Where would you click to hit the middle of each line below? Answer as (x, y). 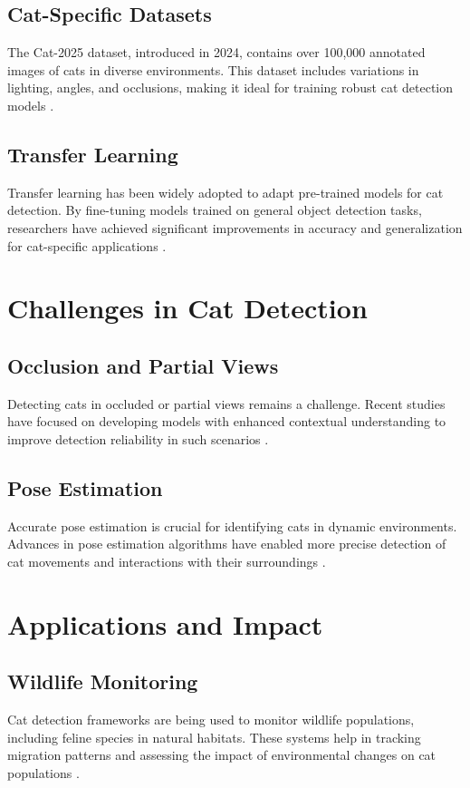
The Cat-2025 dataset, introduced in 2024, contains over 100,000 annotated (216, 52)
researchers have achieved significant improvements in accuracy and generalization (235, 227)
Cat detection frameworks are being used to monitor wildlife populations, (211, 720)
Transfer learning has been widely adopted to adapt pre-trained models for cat (225, 192)
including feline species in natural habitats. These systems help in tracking (214, 737)
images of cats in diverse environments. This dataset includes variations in (213, 69)
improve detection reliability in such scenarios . (138, 438)
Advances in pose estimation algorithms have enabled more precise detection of (227, 544)
